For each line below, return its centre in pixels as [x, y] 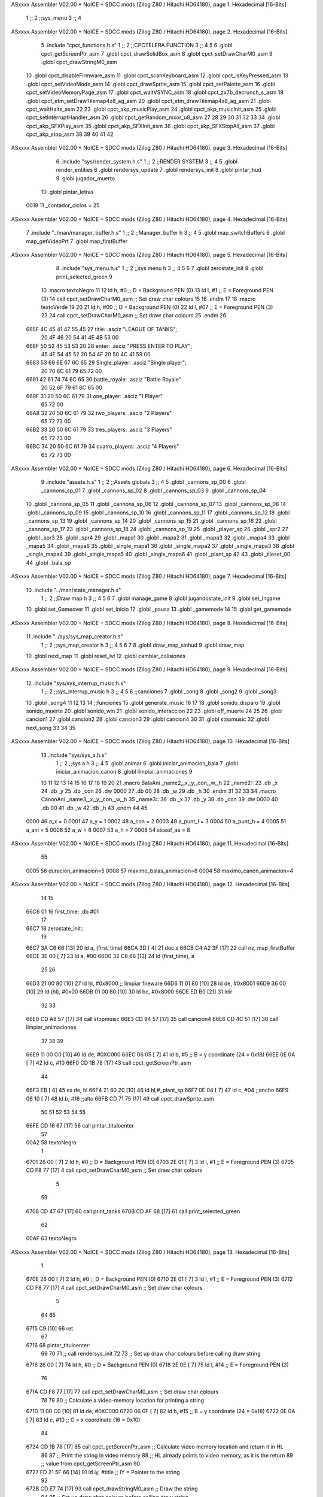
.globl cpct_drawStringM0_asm [79, 62]
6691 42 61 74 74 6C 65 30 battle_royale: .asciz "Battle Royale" [104, 380]
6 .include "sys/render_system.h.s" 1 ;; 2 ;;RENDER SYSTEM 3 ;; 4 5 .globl [147, 161]
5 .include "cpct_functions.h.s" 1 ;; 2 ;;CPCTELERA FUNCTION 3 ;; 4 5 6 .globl [137, 46]
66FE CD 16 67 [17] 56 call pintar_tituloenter [80, 1126]
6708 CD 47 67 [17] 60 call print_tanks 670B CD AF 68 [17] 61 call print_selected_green [133, 1211]
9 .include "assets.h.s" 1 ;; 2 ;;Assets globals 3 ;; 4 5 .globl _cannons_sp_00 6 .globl [144, 482]
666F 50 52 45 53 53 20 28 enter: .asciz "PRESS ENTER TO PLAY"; [109, 346]
